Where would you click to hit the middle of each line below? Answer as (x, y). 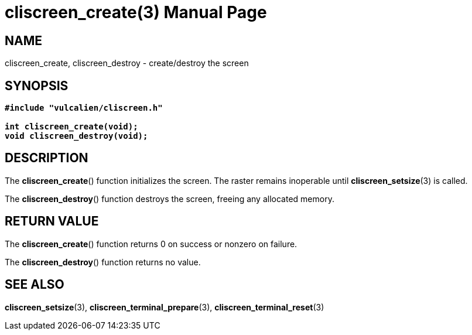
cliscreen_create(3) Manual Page (136, 12)
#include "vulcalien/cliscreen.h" (84, 108)
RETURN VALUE (52, 221)
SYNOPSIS (37, 86)
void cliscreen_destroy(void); (76, 136)
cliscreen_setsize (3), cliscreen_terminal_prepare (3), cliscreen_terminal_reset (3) (165, 307)
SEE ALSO (35, 285)
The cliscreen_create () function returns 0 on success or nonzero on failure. (151, 244)
